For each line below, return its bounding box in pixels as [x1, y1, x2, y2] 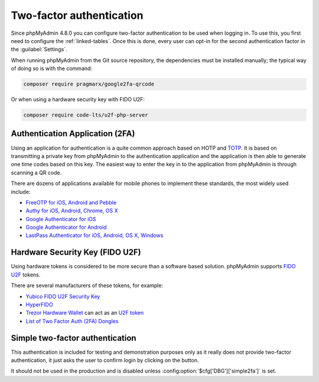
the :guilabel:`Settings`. [11, 46, 67, 53]
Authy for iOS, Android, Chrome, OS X [25, 207, 118, 215]
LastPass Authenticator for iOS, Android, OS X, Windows [25, 232, 164, 239]
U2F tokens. [11, 271, 41, 278]
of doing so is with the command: [11, 65, 93, 72]
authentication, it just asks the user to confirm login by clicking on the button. [11, 357, 199, 364]
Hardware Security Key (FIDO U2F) [11, 248, 141, 258]
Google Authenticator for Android [25, 224, 107, 231]
